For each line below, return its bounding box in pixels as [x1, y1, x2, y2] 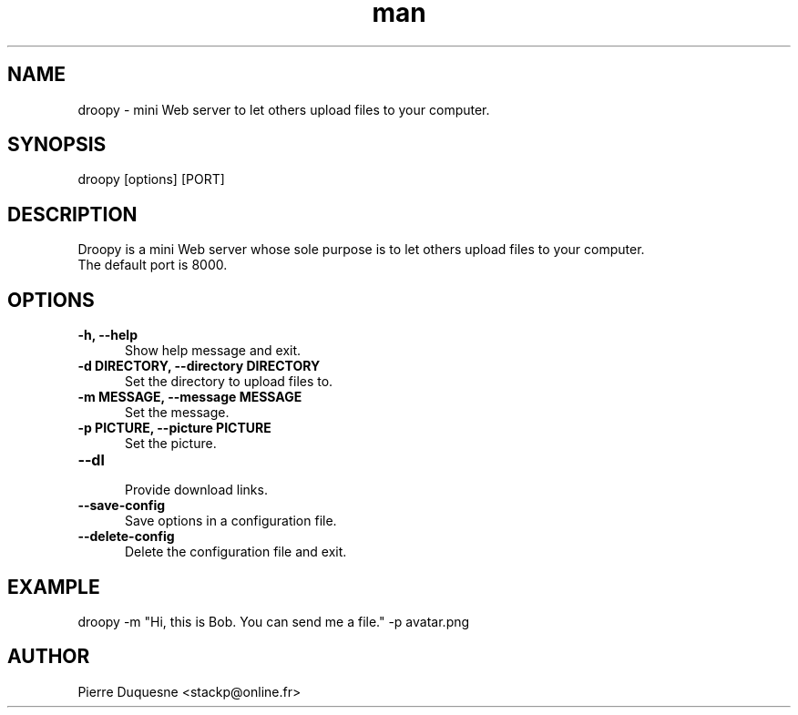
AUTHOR [7, 645, 90, 669]
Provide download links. [125, 482, 268, 498]
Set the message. [125, 404, 230, 421]
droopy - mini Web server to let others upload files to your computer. [77, 101, 490, 117]
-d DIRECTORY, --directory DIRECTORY [77, 358, 321, 374]
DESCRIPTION [7, 202, 138, 226]
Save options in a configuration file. [125, 513, 337, 529]
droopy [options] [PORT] [77, 171, 225, 188]
